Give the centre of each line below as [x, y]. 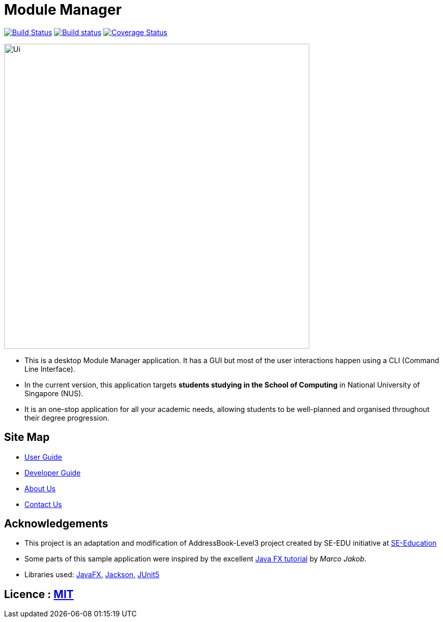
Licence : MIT [39, 594]
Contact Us [43, 504]
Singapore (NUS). [54, 393]
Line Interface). [50, 369]
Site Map [27, 437]
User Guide [43, 457]
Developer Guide [53, 472]
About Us [40, 488]
